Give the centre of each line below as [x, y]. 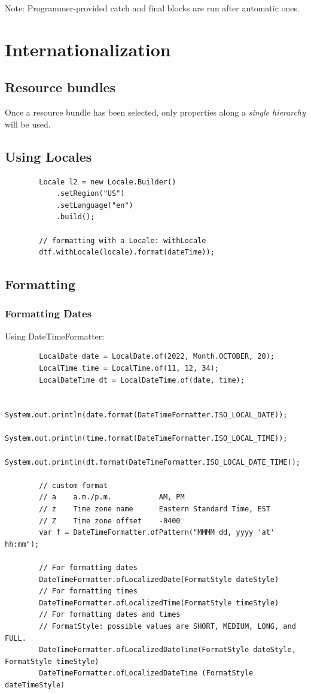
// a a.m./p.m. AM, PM [112, 497]
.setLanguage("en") [94, 205]
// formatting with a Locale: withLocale [123, 240]
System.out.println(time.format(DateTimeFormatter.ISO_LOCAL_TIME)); [146, 439]
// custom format [73, 485]
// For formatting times [88, 591]
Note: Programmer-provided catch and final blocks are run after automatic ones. [152, 8]
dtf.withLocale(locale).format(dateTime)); [127, 252]
